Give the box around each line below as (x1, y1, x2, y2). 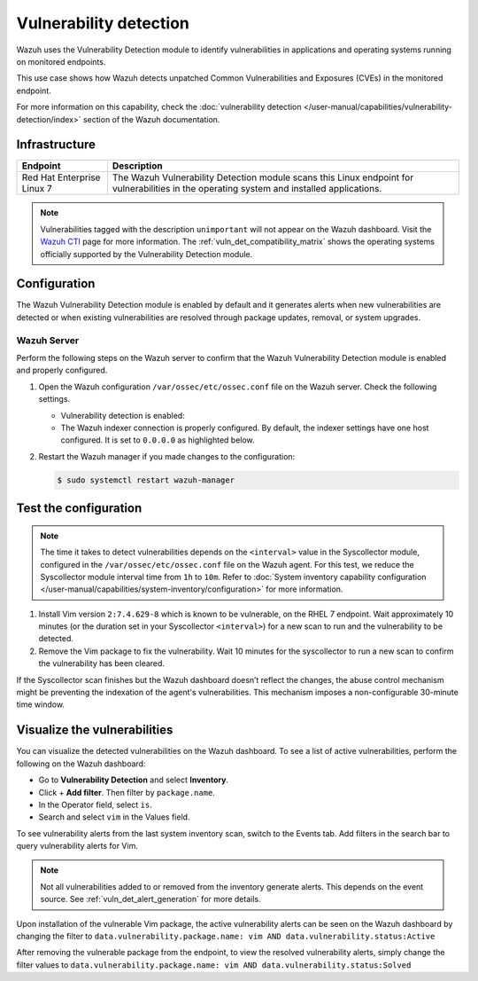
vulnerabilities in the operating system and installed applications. (112, 183, 382, 195)
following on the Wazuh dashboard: (16, 758, 146, 769)
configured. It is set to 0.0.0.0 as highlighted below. (60, 435, 256, 445)
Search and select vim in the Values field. (38, 812, 190, 822)
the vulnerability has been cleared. (38, 658, 166, 669)
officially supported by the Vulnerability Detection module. (40, 248, 253, 259)
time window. (16, 699, 66, 710)
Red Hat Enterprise (21, 171, 101, 184)
